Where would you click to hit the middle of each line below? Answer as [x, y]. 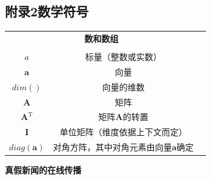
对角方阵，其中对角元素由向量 [112, 147]
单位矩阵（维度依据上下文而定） [123, 132]
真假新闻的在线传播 [43, 170]
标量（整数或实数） [123, 57]
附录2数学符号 [47, 11]
